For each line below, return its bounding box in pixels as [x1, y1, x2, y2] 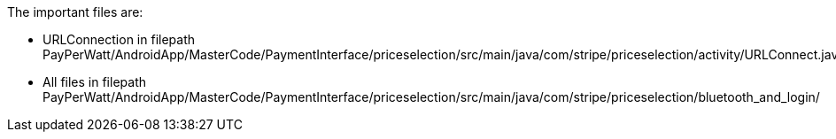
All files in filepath [43, 74, 146, 89]
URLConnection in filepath [43, 32, 195, 47]
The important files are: [7, 4, 143, 19]
